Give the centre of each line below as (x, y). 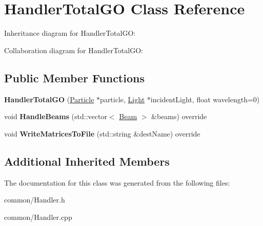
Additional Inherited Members (87, 161)
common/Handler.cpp (38, 217)
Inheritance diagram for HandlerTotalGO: (70, 33)
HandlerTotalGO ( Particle (49, 99)
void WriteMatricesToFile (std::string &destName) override (102, 133)
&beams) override (179, 116)
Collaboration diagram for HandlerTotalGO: (74, 50)
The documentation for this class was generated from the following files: (117, 182)
